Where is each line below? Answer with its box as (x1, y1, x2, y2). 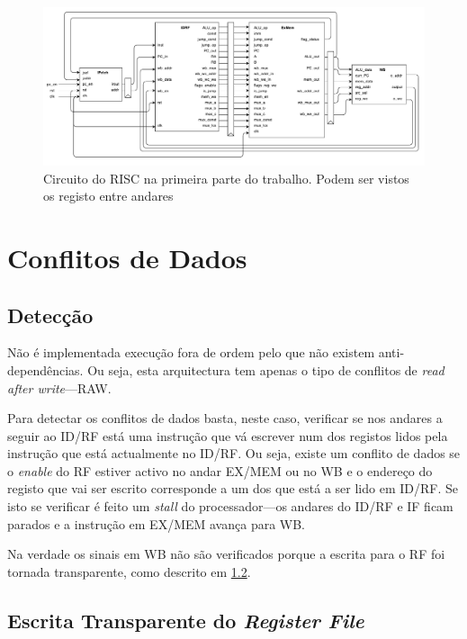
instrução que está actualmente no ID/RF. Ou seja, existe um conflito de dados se (7, 444, 461, 463)
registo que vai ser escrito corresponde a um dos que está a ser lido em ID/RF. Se (7, 479, 458, 498)
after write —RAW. (7, 378, 112, 397)
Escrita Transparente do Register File (7, 606, 364, 634)
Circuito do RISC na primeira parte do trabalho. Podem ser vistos (43, 168, 409, 187)
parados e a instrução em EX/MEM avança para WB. (7, 514, 306, 533)
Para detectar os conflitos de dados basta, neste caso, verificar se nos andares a (7, 409, 443, 427)
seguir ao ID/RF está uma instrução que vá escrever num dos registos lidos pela (7, 426, 448, 445)
